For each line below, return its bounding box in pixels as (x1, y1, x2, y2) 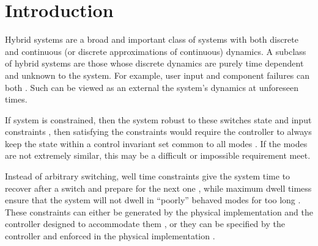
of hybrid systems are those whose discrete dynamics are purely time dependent (5, 57, 304, 70)
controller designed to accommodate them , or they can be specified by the (5, 217, 285, 230)
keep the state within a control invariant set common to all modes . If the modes (5, 137, 308, 150)
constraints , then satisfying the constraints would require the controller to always (5, 125, 312, 138)
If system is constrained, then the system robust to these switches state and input (5, 113, 312, 126)
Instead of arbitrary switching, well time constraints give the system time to (5, 170, 290, 183)
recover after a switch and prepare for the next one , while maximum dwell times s (5, 181, 312, 194)
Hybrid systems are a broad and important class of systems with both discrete (5, 33, 298, 46)
